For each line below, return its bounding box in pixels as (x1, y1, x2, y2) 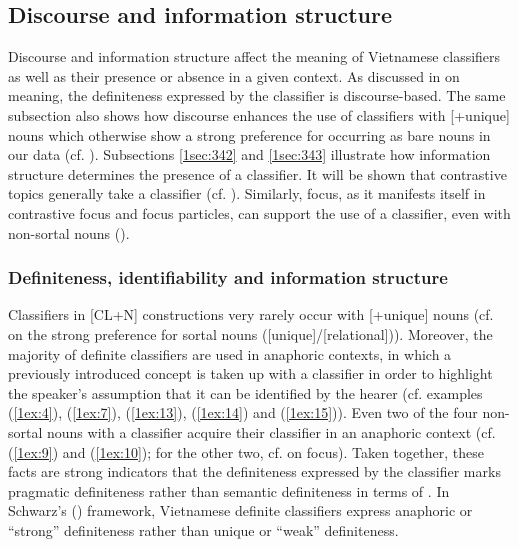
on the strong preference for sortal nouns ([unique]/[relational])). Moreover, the (8, 323, 493, 344)
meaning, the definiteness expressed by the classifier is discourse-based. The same (8, 85, 506, 106)
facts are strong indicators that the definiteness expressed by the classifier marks (8, 461, 501, 482)
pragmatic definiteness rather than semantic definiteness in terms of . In (8, 480, 450, 501)
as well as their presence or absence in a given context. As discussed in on (8, 65, 460, 86)
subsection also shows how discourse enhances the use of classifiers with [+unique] (8, 104, 510, 125)
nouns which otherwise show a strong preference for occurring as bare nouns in (8, 124, 491, 145)
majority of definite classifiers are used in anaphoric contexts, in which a (8, 343, 452, 364)
